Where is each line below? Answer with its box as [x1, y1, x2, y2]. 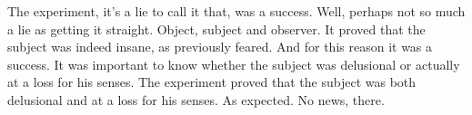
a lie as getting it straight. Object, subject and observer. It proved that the [7, 19, 426, 38]
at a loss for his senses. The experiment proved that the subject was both [7, 72, 417, 91]
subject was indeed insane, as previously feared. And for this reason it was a [7, 37, 433, 56]
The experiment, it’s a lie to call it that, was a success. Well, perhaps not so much [7, 2, 466, 20]
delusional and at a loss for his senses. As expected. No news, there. [7, 90, 385, 109]
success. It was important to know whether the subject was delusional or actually [7, 54, 460, 73]
